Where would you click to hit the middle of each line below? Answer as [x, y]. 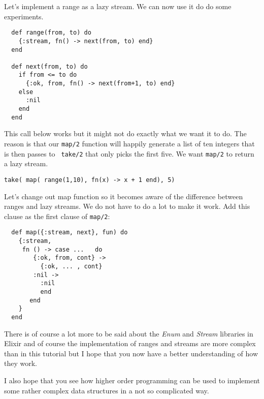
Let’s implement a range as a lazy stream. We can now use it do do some [118, 6]
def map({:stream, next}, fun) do [70, 233]
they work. [21, 363]
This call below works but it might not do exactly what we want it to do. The [125, 133]
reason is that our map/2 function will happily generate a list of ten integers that [129, 143]
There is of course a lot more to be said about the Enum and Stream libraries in [129, 333]
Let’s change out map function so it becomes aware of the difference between [124, 196]
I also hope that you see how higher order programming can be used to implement [132, 380]
